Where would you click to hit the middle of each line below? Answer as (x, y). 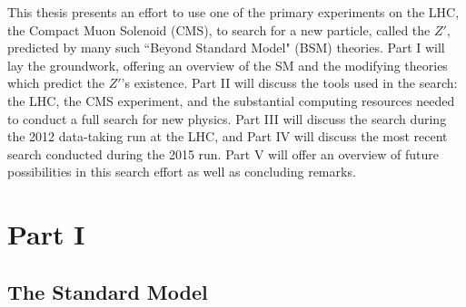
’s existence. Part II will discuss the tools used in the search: (289, 83)
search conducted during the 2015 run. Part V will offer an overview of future (223, 153)
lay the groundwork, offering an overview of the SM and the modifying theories (228, 65)
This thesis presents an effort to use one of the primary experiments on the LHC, (233, 12)
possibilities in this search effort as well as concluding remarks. (182, 172)
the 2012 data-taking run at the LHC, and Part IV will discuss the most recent (228, 136)
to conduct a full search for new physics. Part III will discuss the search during (227, 118)
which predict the (56, 83)
